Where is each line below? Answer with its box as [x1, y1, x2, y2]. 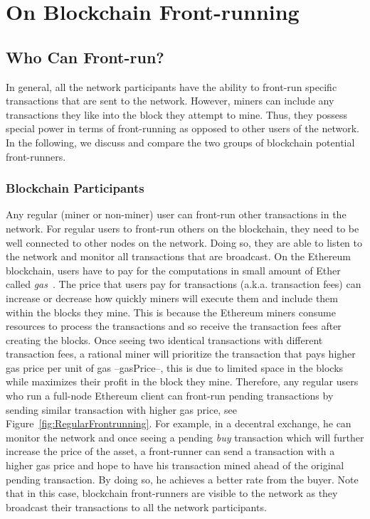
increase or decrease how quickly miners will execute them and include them [6, 290, 338, 305]
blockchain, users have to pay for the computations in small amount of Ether [6, 262, 341, 277]
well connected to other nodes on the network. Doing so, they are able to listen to [6, 235, 363, 250]
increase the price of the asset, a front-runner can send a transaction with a [6, 444, 335, 459]
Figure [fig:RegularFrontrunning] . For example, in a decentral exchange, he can [6, 416, 351, 431]
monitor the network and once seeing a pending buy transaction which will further [6, 429, 364, 444]
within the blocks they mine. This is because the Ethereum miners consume [6, 304, 336, 319]
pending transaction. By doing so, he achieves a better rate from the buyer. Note [6, 471, 359, 486]
